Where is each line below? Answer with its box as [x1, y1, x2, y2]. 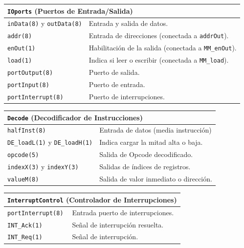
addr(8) [7, 33, 32, 40]
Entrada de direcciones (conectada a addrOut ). [89, 30, 229, 41]
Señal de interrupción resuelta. [72, 219, 164, 229]
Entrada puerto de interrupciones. [72, 207, 174, 217]
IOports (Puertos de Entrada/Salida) [7, 5, 133, 16]
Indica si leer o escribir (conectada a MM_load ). [89, 55, 229, 65]
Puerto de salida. [89, 67, 140, 77]
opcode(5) [7, 152, 39, 159]
